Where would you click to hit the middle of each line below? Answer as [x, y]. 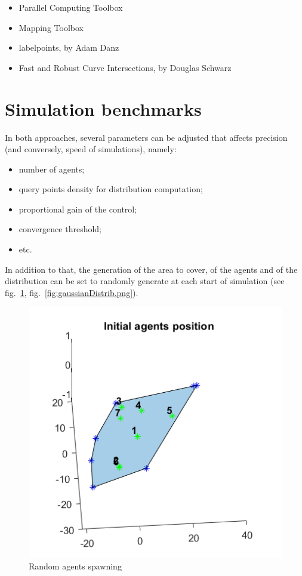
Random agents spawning [75, 566]
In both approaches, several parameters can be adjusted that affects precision [146, 137]
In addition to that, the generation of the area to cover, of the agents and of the [151, 269]
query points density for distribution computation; [111, 189]
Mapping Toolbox [51, 27]
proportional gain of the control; [78, 209]
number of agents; [52, 169]
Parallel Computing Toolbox [71, 7]
